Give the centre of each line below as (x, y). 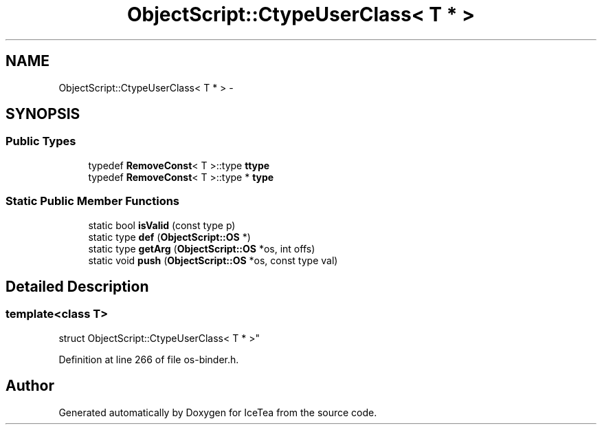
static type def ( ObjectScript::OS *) (169, 237)
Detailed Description (77, 286)
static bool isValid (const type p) (162, 225)
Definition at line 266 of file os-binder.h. (149, 359)
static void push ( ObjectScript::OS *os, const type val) (213, 260)
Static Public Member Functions (93, 201)
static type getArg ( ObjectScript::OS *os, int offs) (202, 248)
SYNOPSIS (43, 114)
